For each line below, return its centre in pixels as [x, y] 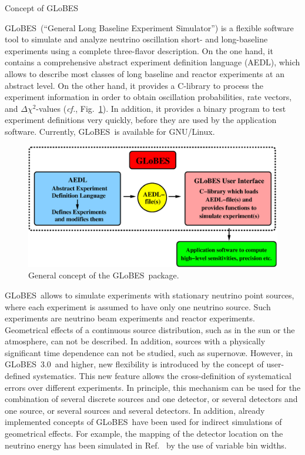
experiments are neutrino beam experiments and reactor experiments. [130, 318]
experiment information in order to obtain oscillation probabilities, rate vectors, [148, 97]
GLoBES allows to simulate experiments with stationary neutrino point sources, [150, 295]
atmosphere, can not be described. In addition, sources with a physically [135, 341]
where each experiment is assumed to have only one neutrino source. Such [138, 306]
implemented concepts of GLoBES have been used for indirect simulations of [143, 422]
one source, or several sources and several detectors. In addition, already [135, 410]
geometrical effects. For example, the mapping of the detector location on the [144, 434]
